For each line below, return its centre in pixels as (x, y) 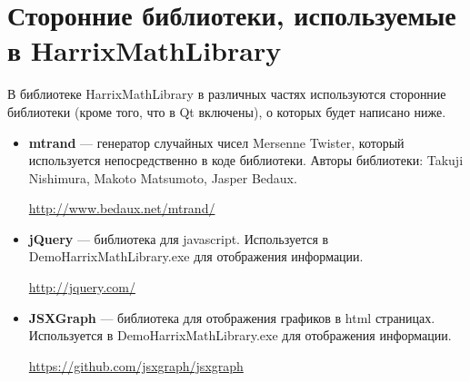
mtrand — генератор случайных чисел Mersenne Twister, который (216, 142)
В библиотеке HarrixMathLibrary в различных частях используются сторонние (227, 94)
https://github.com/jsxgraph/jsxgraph (136, 365)
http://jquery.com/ (82, 287)
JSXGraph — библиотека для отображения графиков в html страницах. (232, 317)
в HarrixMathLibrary (145, 50)
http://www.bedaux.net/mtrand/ (122, 208)
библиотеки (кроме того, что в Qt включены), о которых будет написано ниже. (227, 111)
